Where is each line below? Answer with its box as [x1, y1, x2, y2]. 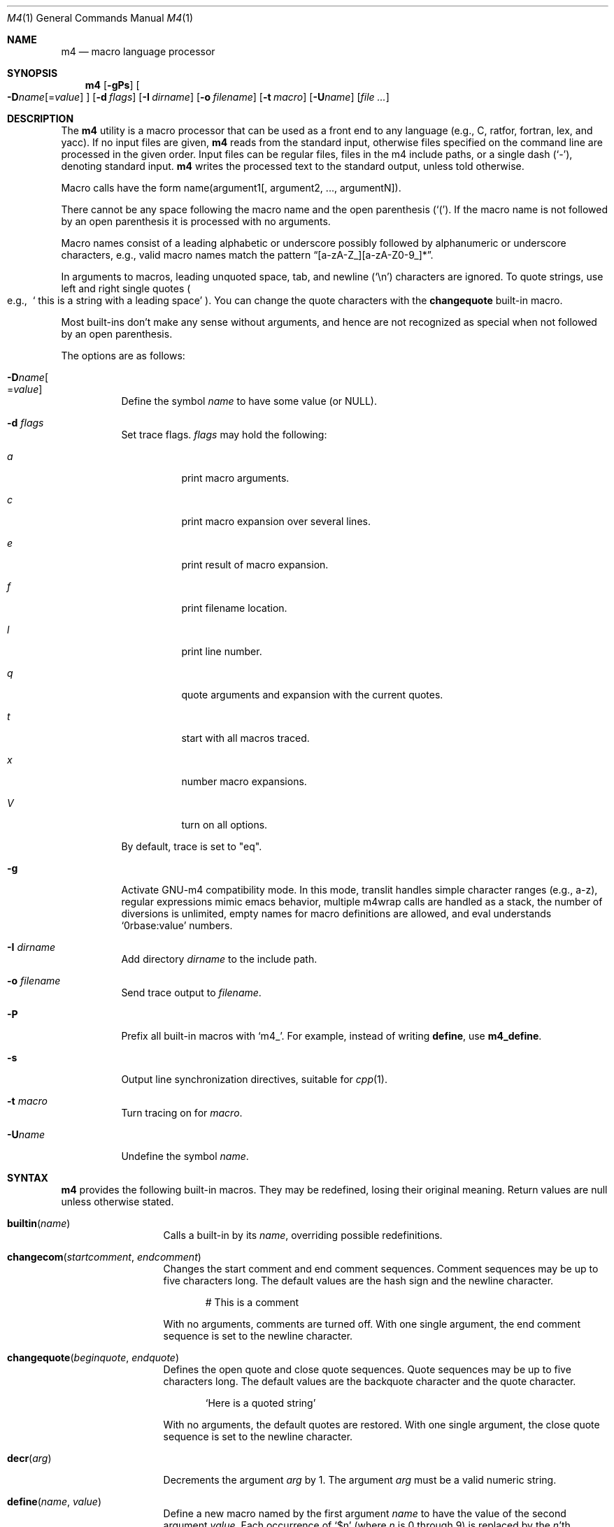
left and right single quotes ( [61, 282, 191, 294]
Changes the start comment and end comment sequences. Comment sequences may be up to [163, 1263, 599, 1275]
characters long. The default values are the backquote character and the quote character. [163, 1375, 576, 1387]
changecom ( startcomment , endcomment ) [7, 1251, 201, 1263]
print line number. [181, 645, 262, 657]
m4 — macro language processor [61, 45, 215, 57]
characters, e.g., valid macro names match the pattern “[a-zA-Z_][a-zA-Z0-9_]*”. [61, 249, 434, 261]
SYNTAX [7, 1172, 48, 1184]
